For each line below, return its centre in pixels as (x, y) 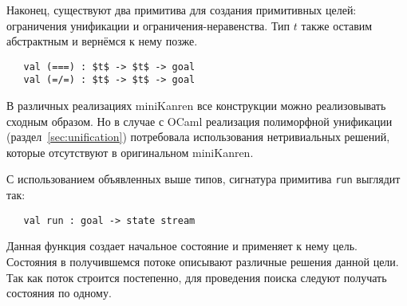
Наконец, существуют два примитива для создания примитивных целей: (182, 10)
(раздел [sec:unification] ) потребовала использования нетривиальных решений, (198, 137)
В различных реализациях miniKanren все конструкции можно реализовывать (196, 106)
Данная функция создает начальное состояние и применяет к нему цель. (182, 246)
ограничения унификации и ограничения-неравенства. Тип (148, 25)
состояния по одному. (59, 293)
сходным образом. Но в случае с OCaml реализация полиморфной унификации (200, 121)
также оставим (337, 25)
